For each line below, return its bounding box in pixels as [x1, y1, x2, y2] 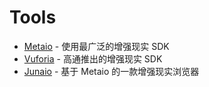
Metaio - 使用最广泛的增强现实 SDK [23, 40, 170, 52]
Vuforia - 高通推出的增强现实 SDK [23, 52, 163, 65]
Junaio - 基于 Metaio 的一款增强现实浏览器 [23, 65, 200, 77]
